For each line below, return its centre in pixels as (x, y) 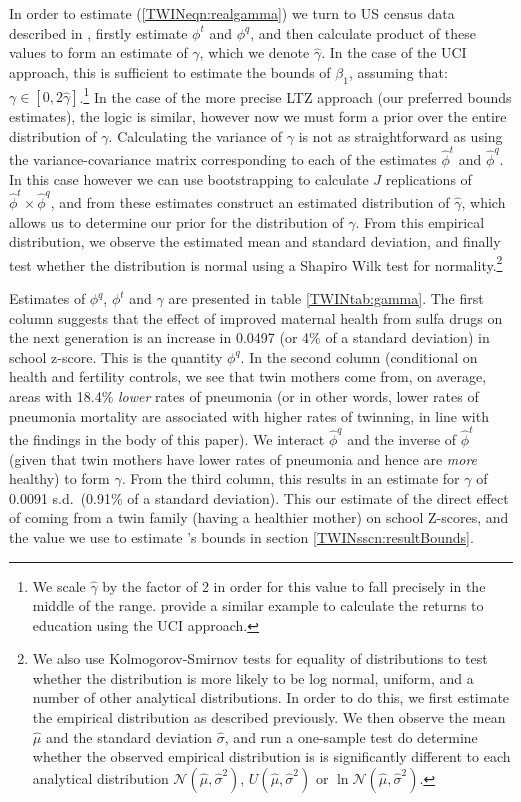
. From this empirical (420, 221)
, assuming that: (398, 71)
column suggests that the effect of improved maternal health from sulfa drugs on (256, 317)
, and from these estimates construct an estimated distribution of (250, 202)
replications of (428, 178)
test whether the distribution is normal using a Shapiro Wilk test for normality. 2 (256, 263)
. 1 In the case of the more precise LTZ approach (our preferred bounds (295, 95)
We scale (59, 585)
